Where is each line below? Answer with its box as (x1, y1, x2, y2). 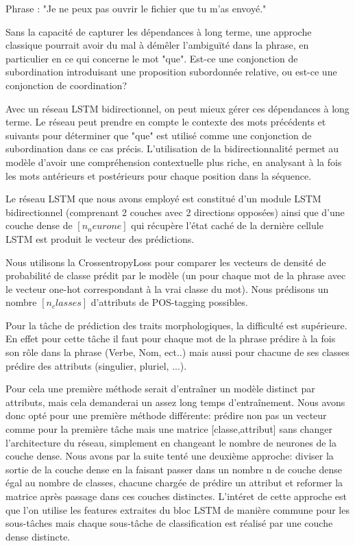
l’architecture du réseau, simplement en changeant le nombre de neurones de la (5, 435, 336, 449)
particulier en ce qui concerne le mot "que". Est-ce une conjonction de (5, 51, 298, 65)
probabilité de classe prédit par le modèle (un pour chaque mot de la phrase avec (5, 268, 346, 283)
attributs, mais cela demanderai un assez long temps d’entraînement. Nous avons (5, 394, 345, 409)
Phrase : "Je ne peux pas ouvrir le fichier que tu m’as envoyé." (5, 1, 267, 15)
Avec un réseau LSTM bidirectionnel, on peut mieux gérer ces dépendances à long (5, 101, 350, 115)
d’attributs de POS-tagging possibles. (90, 295, 248, 309)
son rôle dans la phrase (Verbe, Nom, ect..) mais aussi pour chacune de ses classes (5, 345, 350, 359)
